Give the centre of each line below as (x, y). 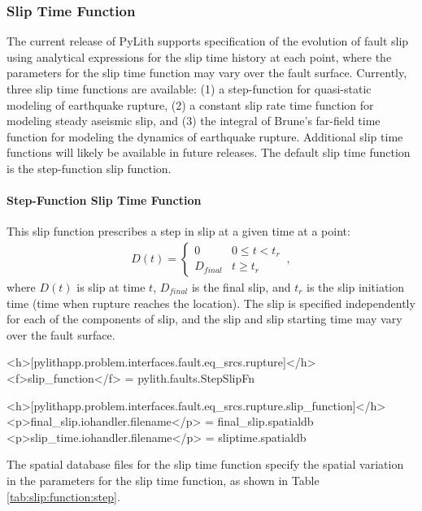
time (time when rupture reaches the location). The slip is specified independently (211, 303)
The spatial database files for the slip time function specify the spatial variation (205, 464)
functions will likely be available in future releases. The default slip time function (209, 152)
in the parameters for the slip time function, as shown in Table (163, 480)
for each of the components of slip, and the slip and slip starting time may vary (204, 319)
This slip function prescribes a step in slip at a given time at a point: (178, 231)
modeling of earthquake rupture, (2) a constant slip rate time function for (190, 104)
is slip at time (111, 286)
